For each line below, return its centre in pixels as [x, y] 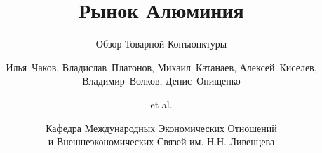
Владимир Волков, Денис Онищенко [161, 81]
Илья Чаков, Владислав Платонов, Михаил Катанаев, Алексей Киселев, [161, 67]
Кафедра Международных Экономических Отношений [161, 127]
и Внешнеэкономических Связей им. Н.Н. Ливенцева [161, 141]
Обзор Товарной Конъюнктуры [161, 44]
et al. [161, 104]
